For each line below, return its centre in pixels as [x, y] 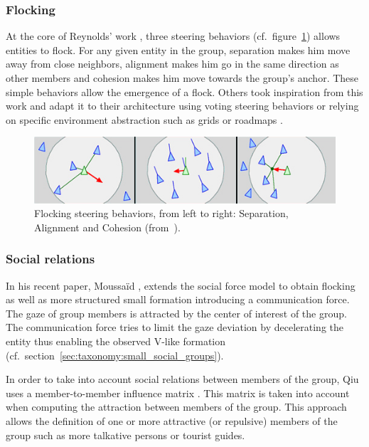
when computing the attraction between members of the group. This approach [176, 407]
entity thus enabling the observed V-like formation [116, 341]
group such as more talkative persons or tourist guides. [125, 435]
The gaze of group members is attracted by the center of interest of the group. [176, 313]
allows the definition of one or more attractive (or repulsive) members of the [172, 420]
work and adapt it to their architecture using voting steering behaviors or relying [182, 106]
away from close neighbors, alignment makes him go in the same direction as [172, 64]
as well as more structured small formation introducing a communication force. [178, 299]
